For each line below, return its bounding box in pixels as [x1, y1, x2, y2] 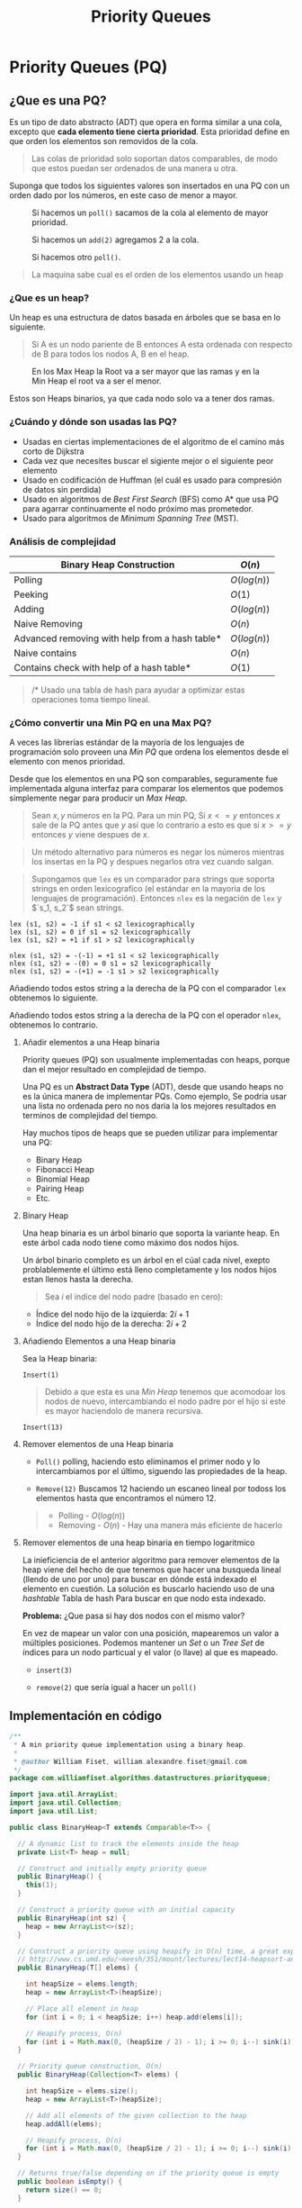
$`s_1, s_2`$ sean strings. [31, 902, 124, 913]
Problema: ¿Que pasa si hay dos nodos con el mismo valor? [22, 1610, 245, 1622]
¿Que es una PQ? [9, 93, 107, 108]
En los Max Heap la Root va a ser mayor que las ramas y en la [31, 366, 261, 377]
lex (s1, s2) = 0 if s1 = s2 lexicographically [9, 928, 191, 937]
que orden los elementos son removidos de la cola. [9, 136, 199, 146]
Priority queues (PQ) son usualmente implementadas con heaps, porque [22, 1054, 290, 1065]
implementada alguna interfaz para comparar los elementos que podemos [9, 783, 284, 794]
